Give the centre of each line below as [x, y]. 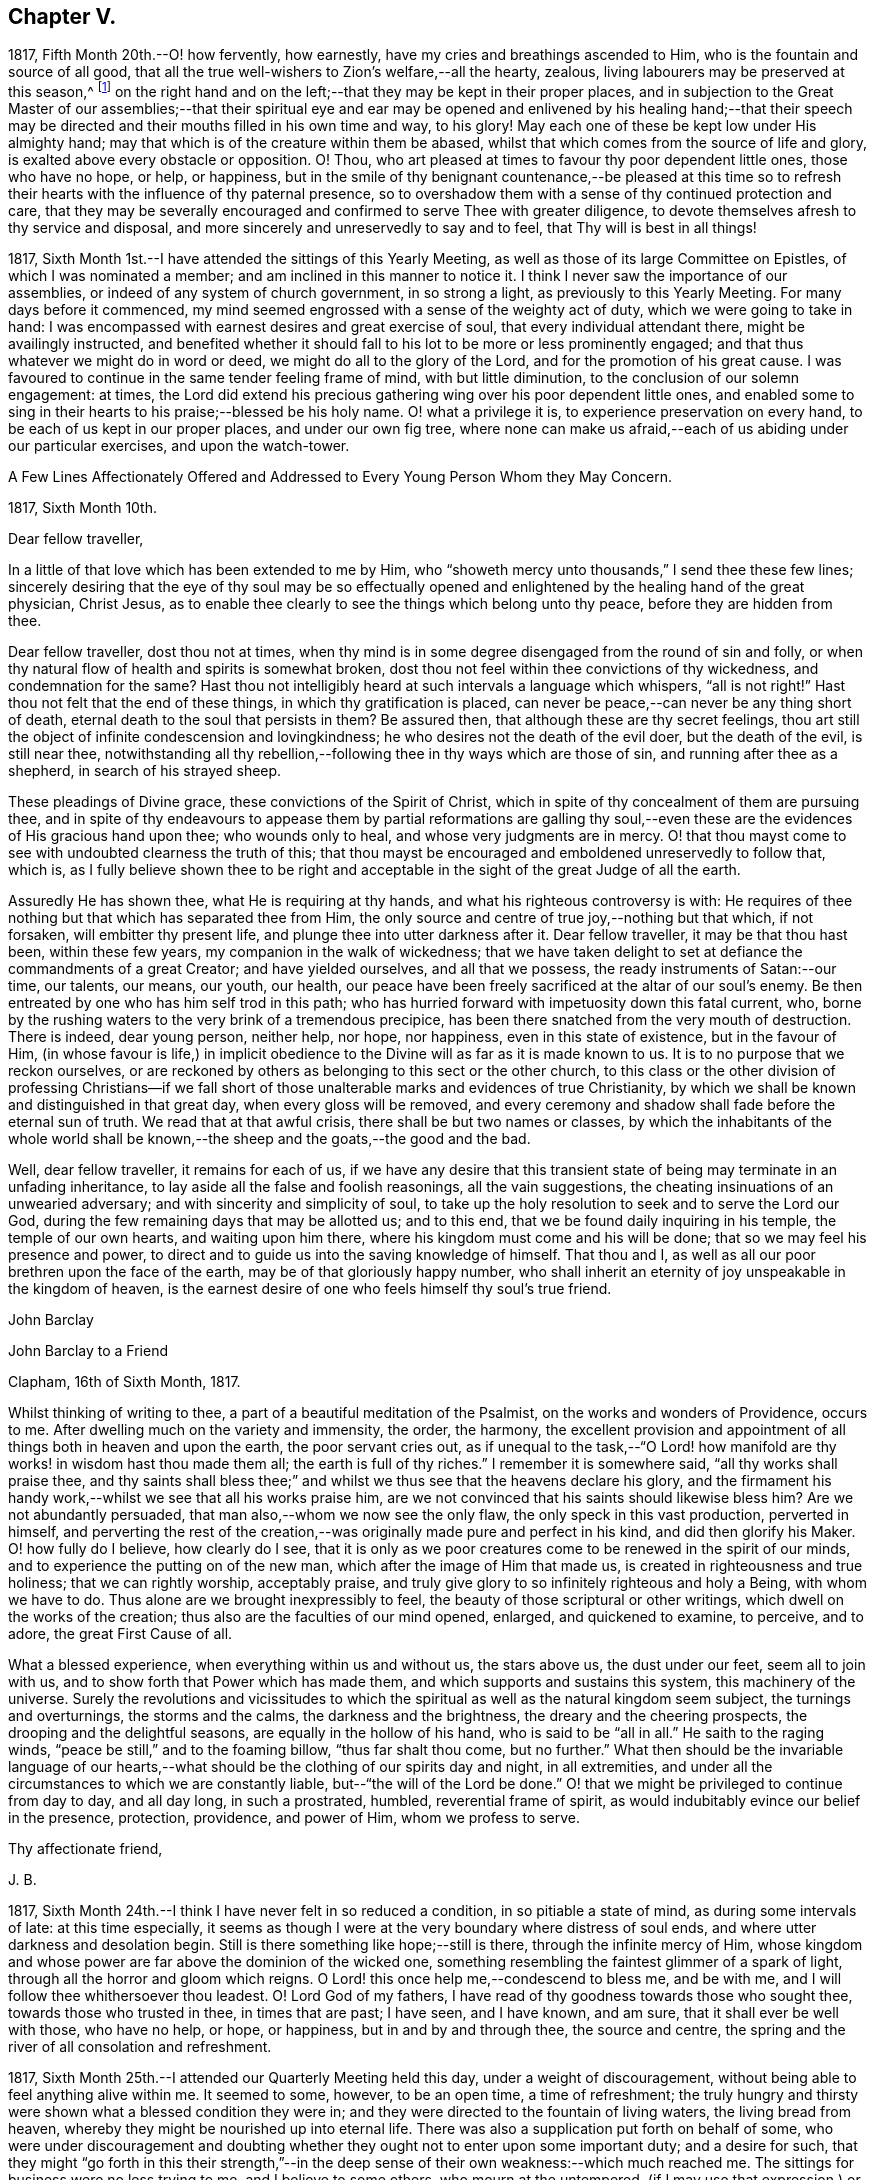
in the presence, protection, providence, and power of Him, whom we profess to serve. [294, 1818]
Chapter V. [62, 16]
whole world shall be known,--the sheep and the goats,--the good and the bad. [269, 1139]
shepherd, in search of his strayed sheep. [145, 771]
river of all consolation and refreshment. [140, 2047]
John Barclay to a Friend [88, 1351]
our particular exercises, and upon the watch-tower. [179, 446]
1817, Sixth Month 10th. [83, 508]
